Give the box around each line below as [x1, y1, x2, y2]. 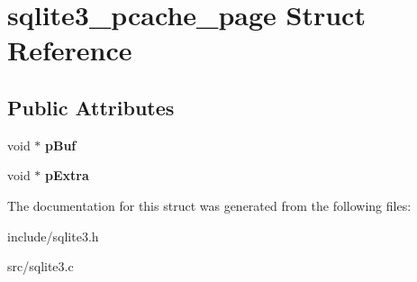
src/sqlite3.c [7, 257, 74, 276]
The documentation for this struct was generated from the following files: [7, 196, 412, 214]
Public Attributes [7, 93, 175, 121]
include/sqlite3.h [7, 226, 99, 245]
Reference [7, 32, 132, 68]
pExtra [45, 166, 89, 185]
